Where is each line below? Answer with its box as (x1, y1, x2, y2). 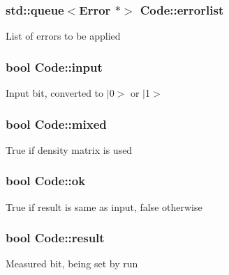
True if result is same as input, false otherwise (6, 199, 202, 214)
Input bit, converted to (6, 86, 104, 100)
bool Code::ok (6, 172, 86, 189)
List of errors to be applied (6, 29, 121, 43)
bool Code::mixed (6, 115, 107, 132)
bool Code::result (6, 229, 105, 246)
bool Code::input (6, 58, 103, 75)
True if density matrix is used (6, 142, 133, 157)
